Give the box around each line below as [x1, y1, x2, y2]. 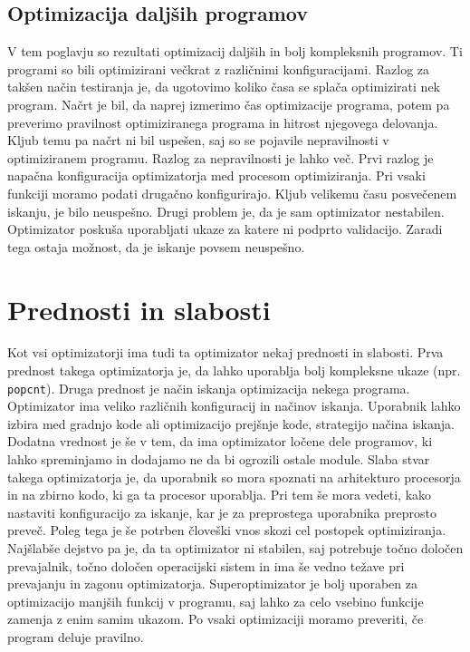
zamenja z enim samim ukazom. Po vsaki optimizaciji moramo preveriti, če [7, 609, 424, 628]
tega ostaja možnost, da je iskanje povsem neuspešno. [7, 237, 305, 256]
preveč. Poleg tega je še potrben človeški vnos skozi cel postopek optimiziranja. [7, 521, 446, 540]
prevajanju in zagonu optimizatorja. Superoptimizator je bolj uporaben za [7, 574, 417, 593]
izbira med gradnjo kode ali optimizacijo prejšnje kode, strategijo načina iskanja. [7, 414, 455, 433]
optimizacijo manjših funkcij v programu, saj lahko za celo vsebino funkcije [7, 591, 424, 610]
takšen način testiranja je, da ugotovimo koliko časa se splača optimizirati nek [7, 77, 441, 96]
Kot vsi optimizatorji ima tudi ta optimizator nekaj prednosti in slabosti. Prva [7, 343, 444, 362]
